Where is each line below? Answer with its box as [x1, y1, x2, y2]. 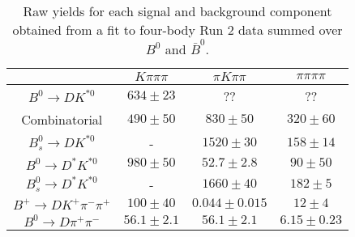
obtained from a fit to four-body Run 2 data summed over [12, 20, 343, 39]
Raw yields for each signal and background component [23, 2, 332, 20]
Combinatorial [21, 109, 103, 129]
